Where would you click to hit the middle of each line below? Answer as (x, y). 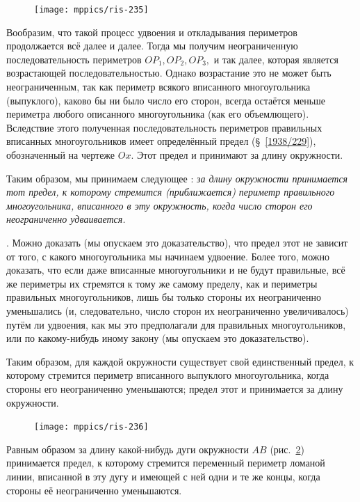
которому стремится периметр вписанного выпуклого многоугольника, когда (168, 375)
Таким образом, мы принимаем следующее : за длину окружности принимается (177, 178)
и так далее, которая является (276, 59)
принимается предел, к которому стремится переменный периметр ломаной (166, 463)
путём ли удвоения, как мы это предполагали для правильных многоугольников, (176, 324)
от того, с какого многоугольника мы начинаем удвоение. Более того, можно (168, 256)
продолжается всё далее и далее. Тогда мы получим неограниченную (152, 46)
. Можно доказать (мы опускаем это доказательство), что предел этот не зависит (177, 242)
